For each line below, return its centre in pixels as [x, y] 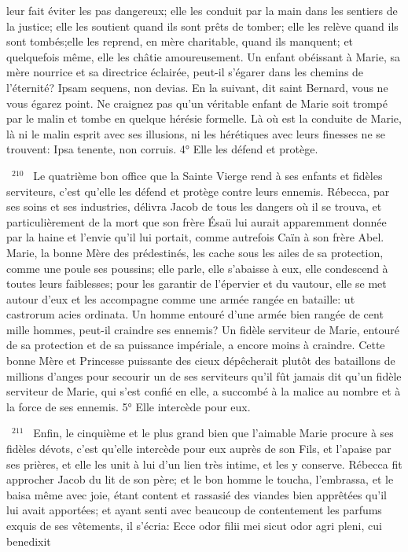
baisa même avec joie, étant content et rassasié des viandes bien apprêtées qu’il [197, 494]
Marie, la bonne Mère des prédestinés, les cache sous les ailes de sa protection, [195, 252]
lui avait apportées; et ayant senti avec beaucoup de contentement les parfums [194, 510]
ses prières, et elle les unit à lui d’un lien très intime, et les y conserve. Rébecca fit [204, 464]
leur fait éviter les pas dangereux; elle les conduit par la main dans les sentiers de [202, 10]
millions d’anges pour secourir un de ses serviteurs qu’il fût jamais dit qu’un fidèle [204, 375]
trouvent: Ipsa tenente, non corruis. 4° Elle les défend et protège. [162, 149]
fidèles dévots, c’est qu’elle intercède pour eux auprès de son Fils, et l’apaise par [199, 449]
